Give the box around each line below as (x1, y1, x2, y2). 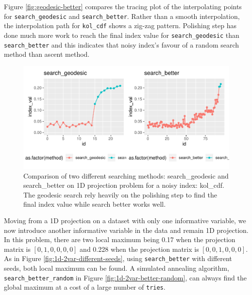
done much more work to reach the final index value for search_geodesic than (4, 30, 239, 40)
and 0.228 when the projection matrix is (80, 244, 199, 254)
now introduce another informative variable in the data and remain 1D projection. (4, 225, 249, 235)
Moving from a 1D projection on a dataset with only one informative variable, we (4, 215, 246, 225)
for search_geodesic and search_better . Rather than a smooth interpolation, (4, 11, 240, 21)
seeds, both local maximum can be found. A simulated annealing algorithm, (4, 263, 229, 273)
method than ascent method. (4, 49, 90, 59)
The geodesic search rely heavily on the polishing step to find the (23, 189, 217, 199)
